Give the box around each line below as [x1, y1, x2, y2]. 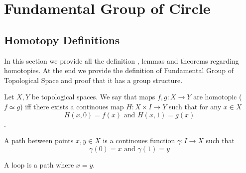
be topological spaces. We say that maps [31, 91, 155, 102]
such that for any [168, 101, 222, 111]
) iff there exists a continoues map [20, 101, 124, 111]
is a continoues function [103, 135, 175, 146]
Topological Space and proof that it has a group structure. [4, 75, 183, 85]
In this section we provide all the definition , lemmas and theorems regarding [4, 55, 239, 66]
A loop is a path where [4, 159, 74, 170]
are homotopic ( [193, 91, 242, 102]
